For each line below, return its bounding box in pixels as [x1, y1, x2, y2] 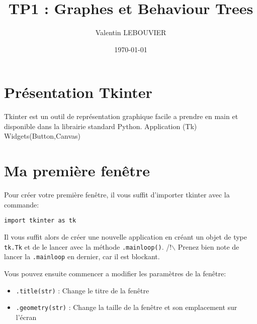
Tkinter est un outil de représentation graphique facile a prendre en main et [4, 111, 238, 122]
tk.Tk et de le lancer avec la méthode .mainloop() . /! [4, 241, 172, 252]
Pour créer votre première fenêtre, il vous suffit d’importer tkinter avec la [4, 189, 230, 200]
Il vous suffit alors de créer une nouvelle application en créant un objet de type [4, 232, 247, 242]
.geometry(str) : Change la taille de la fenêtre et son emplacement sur [16, 302, 237, 312]
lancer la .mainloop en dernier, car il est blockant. [4, 251, 160, 262]
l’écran [16, 311, 37, 322]
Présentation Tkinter [4, 82, 152, 102]
